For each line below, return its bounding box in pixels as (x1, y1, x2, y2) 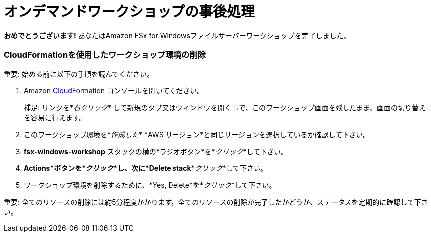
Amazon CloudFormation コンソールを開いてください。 (24, 86, 204, 95)
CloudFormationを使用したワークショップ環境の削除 (4, 50, 206, 60)
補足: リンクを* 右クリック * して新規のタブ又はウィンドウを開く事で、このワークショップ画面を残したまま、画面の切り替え (24, 103, 426, 112)
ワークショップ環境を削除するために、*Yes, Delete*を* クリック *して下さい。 (24, 180, 276, 189)
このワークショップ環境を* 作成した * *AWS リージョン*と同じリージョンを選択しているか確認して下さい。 (24, 130, 370, 139)
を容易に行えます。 (24, 113, 86, 122)
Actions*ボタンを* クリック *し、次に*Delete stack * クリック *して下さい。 (24, 163, 268, 172)
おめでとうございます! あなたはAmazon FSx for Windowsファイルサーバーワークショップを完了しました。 (4, 31, 350, 40)
